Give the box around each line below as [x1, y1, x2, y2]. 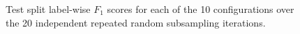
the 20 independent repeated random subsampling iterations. [6, 15, 266, 29]
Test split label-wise [6, 2, 91, 16]
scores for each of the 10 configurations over [107, 2, 294, 16]
